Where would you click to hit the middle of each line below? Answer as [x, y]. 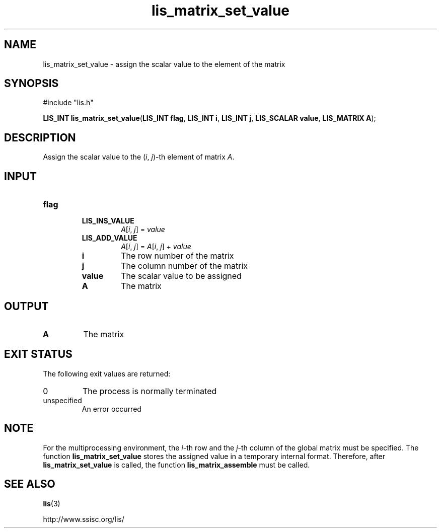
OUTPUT [26, 306]
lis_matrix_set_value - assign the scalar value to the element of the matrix [164, 64]
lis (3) [52, 503]
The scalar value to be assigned [181, 276]
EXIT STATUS [38, 354]
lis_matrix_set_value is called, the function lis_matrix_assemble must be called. [176, 465]
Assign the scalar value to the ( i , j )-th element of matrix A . [139, 157]
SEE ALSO [30, 484]
